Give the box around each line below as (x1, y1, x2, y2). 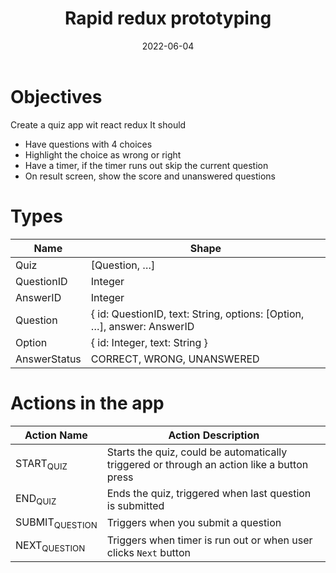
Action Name (24, 428, 88, 442)
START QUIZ (15, 456, 68, 472)
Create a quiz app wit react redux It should (10, 118, 187, 131)
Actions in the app (10, 392, 165, 414)
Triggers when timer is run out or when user (106, 533, 313, 547)
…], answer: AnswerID (90, 319, 195, 333)
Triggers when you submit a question (106, 516, 282, 530)
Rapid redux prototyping (64, 7, 272, 30)
